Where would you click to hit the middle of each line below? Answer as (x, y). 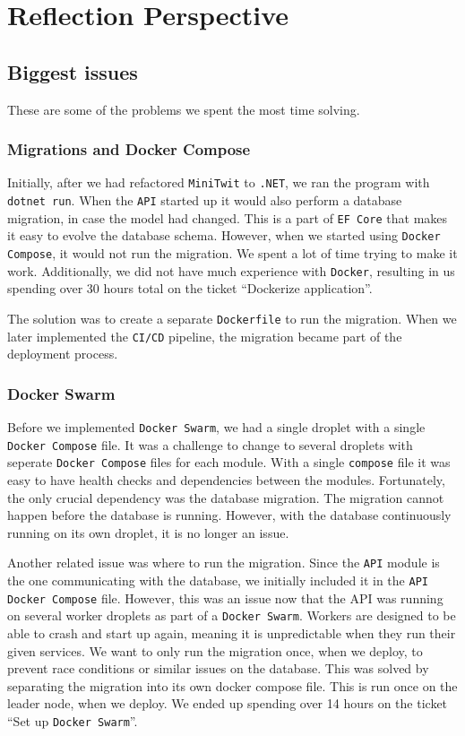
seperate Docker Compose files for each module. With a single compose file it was (229, 462)
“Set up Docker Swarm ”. (73, 720)
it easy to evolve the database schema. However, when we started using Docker (224, 235)
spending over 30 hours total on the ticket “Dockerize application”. (190, 288)
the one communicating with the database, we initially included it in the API (218, 580)
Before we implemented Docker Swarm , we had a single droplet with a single (216, 427)
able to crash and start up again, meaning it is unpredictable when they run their (232, 633)
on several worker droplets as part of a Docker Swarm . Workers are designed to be (232, 615)
